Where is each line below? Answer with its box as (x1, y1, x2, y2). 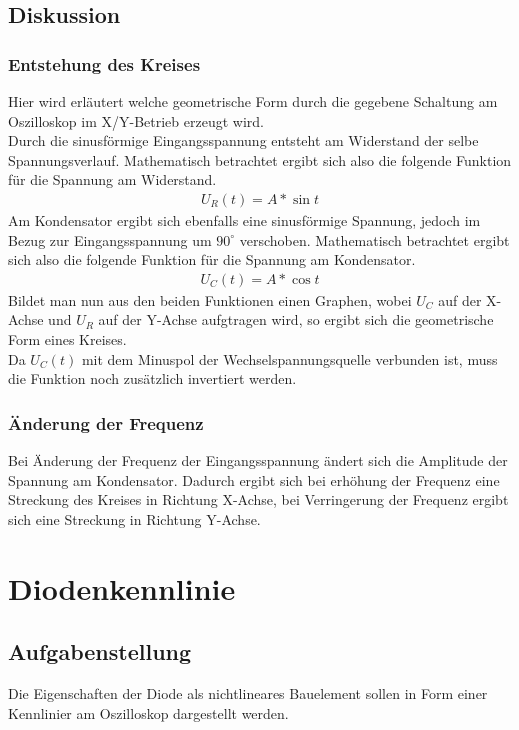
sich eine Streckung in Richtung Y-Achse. (8, 508, 261, 529)
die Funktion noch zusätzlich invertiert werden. (8, 368, 297, 389)
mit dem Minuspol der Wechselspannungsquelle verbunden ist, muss (81, 348, 498, 369)
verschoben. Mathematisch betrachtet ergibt (239, 229, 510, 250)
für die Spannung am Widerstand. (8, 169, 217, 190)
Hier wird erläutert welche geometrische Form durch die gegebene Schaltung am (8, 91, 498, 111)
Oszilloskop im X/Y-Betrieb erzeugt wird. (8, 110, 264, 131)
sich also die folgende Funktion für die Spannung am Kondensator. (8, 249, 416, 270)
